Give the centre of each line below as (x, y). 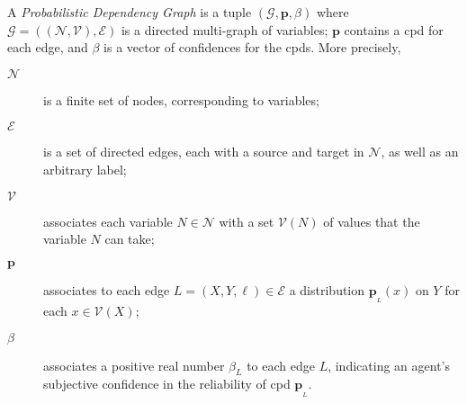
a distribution (327, 289)
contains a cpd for (394, 29)
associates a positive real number (134, 365)
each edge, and (48, 47)
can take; (130, 239)
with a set (247, 221)
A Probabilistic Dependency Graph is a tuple (130, 12)
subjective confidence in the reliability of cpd (167, 384)
